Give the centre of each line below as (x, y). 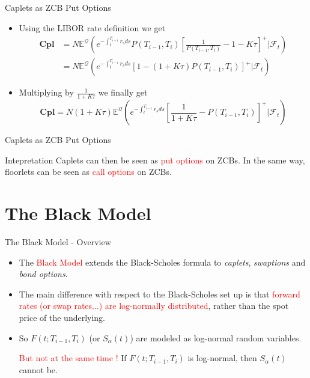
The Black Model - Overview (58, 241)
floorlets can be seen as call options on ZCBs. (88, 172)
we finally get (123, 92)
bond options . (43, 274)
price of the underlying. (62, 317)
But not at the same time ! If (73, 358)
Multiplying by (46, 92)
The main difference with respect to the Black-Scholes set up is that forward (160, 294)
